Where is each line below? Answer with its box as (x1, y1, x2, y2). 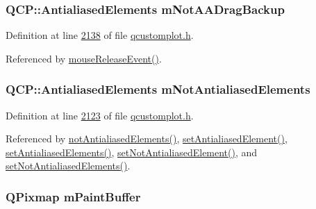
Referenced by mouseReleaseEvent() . (6, 51, 162, 65)
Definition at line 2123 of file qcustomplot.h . (6, 108, 194, 122)
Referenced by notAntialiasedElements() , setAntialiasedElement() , (6, 131, 288, 146)
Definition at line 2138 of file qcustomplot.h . (6, 28, 194, 42)
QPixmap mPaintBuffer (6, 187, 141, 205)
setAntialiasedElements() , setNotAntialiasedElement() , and (6, 144, 258, 159)
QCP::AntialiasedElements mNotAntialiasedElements (6, 81, 310, 98)
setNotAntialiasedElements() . (6, 158, 131, 173)
